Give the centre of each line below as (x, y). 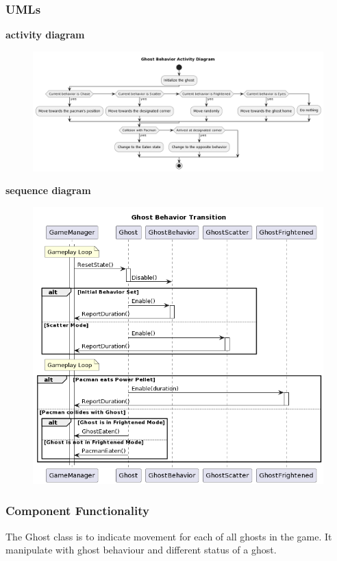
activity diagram (45, 35)
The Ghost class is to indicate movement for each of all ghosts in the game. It (169, 536)
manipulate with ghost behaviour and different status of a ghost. (141, 550)
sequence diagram (48, 190)
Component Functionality (77, 511)
